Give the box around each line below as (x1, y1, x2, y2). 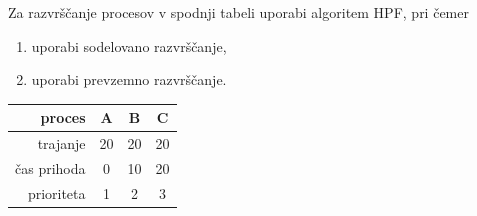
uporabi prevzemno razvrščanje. (31, 69, 227, 90)
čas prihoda (15, 157, 86, 178)
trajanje (37, 133, 86, 154)
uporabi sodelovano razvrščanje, (31, 35, 227, 56)
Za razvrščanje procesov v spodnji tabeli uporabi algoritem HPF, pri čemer (8, 2, 469, 22)
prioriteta (27, 182, 86, 203)
